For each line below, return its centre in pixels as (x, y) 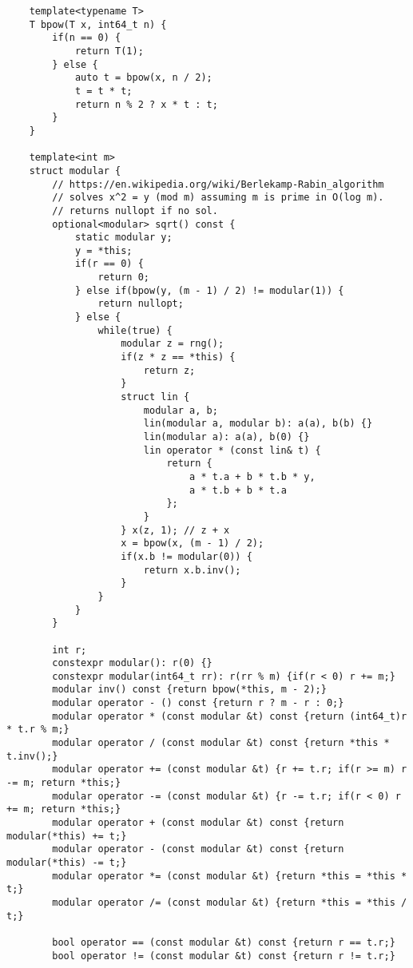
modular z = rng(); (173, 344)
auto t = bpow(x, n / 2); (143, 78)
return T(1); (109, 51)
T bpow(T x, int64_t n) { (98, 24)
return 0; (123, 278)
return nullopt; (141, 304)
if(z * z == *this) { (178, 357)
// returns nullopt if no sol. (135, 210)
